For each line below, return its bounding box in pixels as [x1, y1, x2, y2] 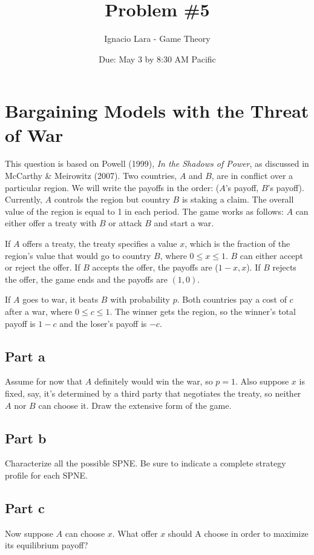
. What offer [112, 526, 158, 539]
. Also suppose [235, 375, 289, 388]
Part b [5, 428, 47, 447]
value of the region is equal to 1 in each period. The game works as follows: [5, 204, 284, 217]
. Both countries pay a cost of [177, 293, 287, 306]
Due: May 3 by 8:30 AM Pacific [99, 52, 216, 65]
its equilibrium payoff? [5, 539, 88, 551]
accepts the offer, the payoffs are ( [92, 261, 218, 274]
